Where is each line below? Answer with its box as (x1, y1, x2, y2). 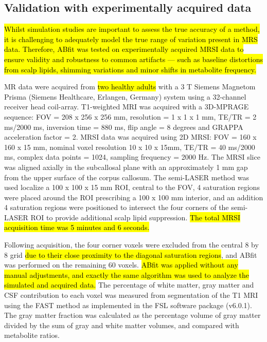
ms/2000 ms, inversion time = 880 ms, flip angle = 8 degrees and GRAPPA (4, 121, 243, 132)
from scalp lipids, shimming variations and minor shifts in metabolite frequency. (4, 64, 256, 74)
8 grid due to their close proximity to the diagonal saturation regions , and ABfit (4, 249, 257, 260)
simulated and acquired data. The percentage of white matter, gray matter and (4, 279, 254, 290)
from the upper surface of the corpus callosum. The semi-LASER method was (4, 172, 249, 182)
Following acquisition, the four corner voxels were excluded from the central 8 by (4, 239, 259, 250)
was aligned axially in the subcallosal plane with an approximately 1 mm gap (4, 161, 248, 172)
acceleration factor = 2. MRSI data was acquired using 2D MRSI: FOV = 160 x (4, 131, 257, 142)
